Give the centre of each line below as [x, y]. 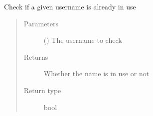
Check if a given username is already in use [70, 6]
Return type [42, 90]
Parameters [41, 23]
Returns [36, 57]
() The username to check [83, 40]
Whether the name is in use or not [96, 73]
